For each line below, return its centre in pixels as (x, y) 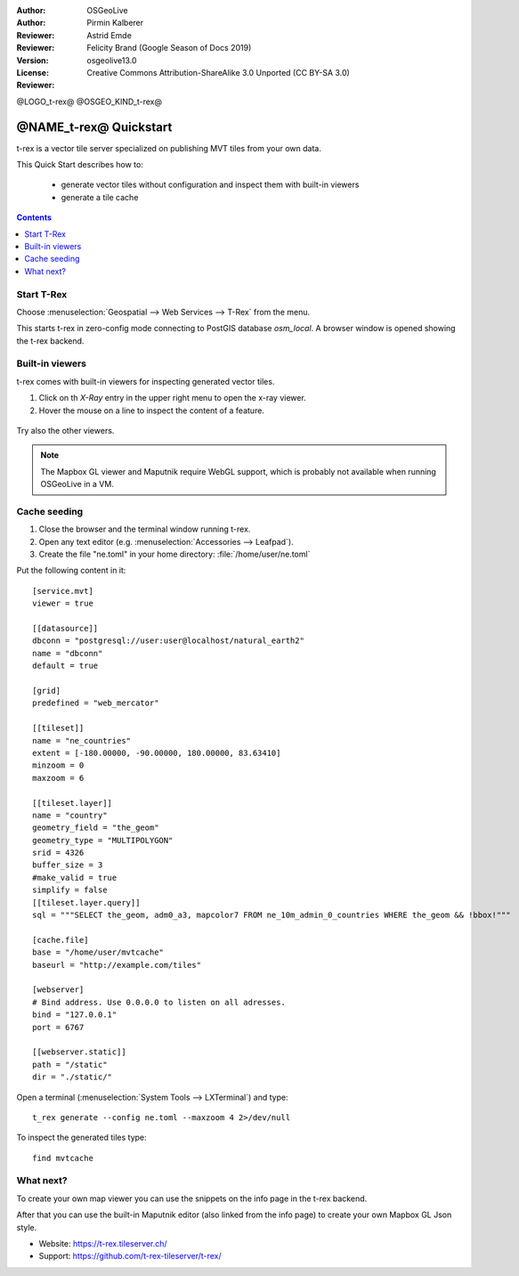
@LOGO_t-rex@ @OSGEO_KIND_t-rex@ (89, 102)
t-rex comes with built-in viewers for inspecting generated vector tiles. (146, 381)
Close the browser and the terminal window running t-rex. (145, 529)
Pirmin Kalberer (115, 23)
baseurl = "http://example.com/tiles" (117, 965)
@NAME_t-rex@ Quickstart (94, 127)
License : (32, 72)
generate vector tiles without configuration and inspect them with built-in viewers (210, 185)
